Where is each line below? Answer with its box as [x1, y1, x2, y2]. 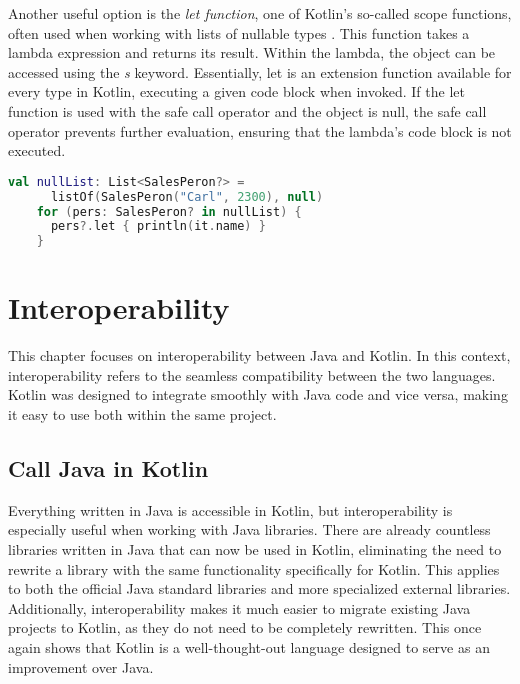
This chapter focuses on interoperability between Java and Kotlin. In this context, [8, 345, 511, 366]
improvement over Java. [8, 656, 154, 677]
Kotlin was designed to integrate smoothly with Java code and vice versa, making [8, 384, 508, 405]
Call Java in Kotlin [8, 453, 209, 484]
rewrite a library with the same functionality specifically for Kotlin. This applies [8, 558, 500, 579]
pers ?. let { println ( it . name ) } [50, 219, 266, 234]
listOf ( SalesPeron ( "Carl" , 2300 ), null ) [50, 189, 324, 204]
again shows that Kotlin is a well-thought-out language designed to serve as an [8, 636, 490, 657]
